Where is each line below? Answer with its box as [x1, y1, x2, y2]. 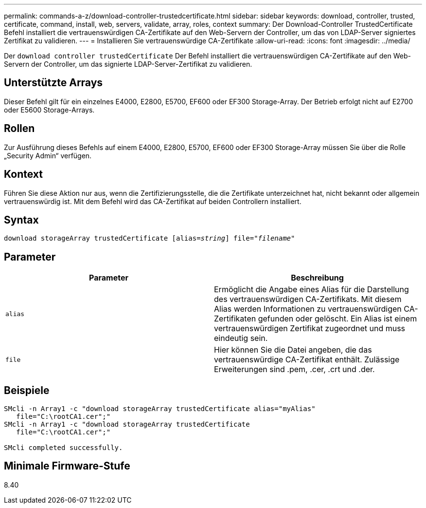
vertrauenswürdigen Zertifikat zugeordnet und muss [214, 323, 406, 334]
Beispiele [4, 384, 50, 396]
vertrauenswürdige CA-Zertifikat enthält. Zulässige [214, 355, 400, 365]
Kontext [4, 168, 43, 181]
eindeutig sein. [214, 333, 268, 343]
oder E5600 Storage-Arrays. [4, 105, 95, 114]
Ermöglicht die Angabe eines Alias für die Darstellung [214, 284, 409, 295]
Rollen [4, 122, 35, 135]
